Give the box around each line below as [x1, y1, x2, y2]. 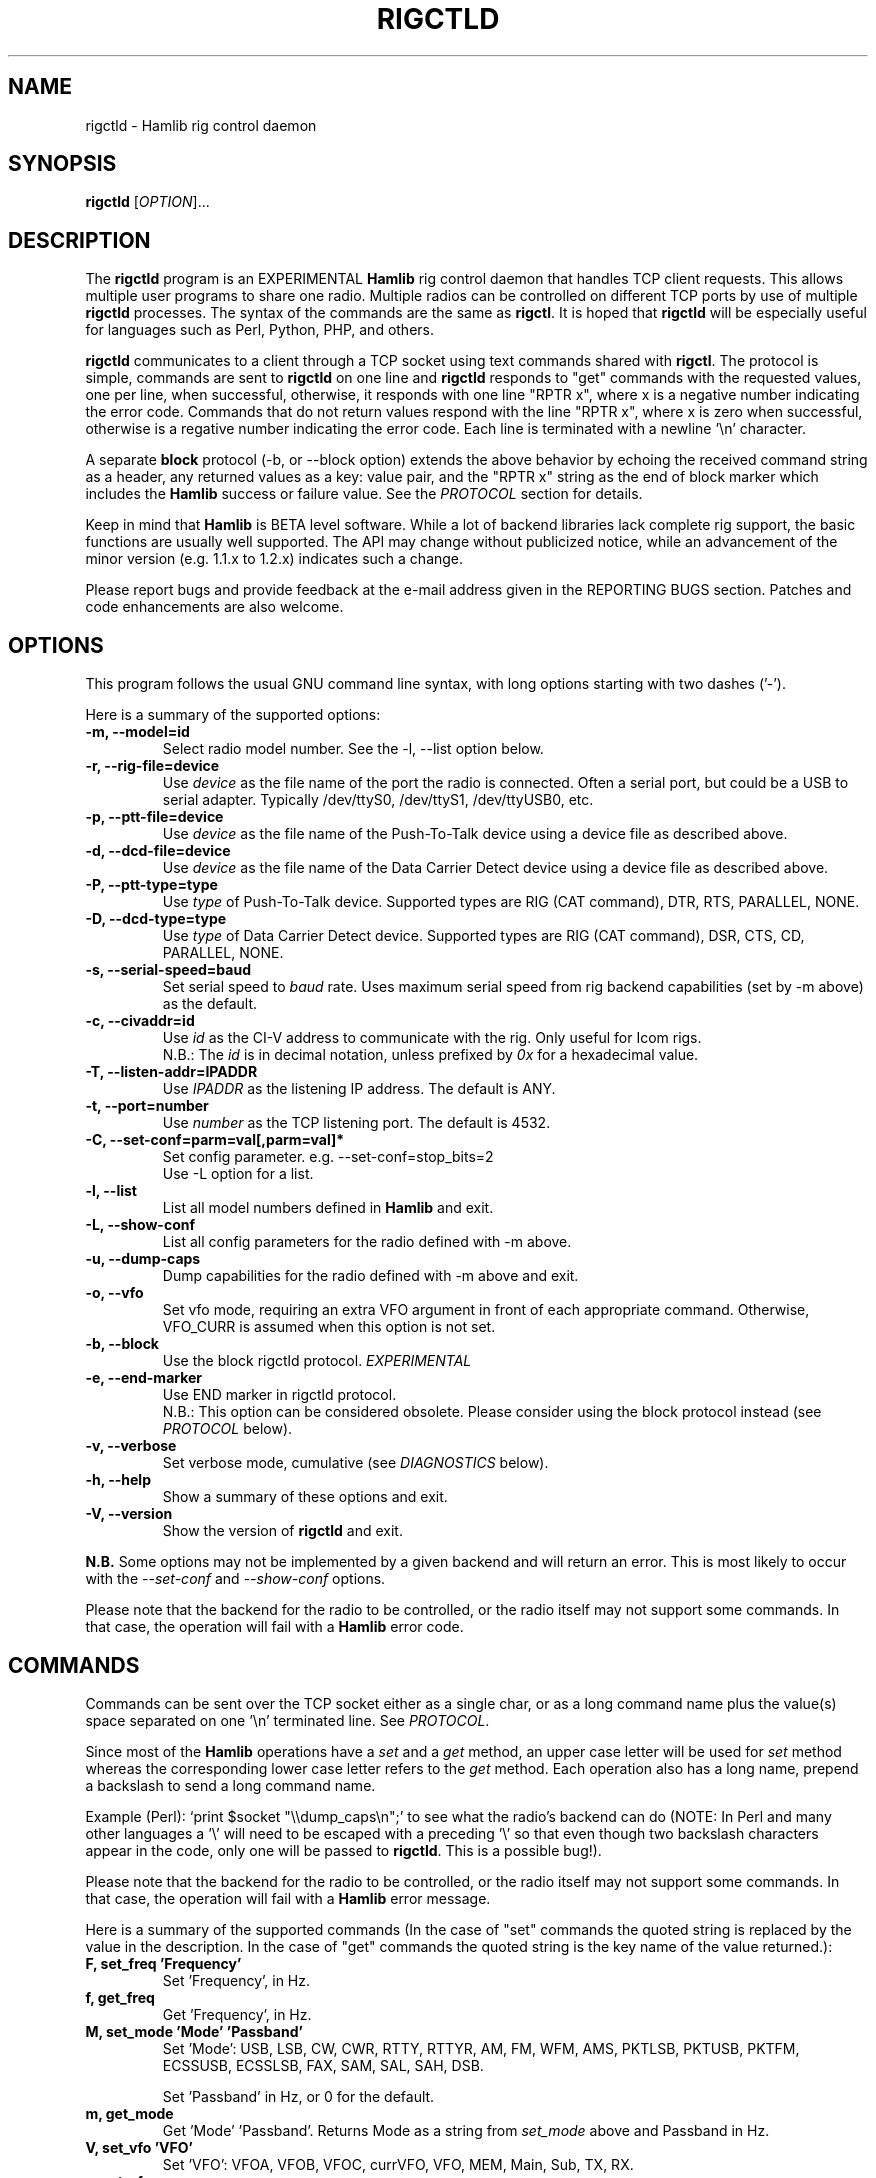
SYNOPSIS [8, 151, 117, 177]
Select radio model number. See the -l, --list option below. [162, 740, 544, 758]
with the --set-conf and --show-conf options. [85, 1570, 386, 1588]
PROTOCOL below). [162, 1420, 293, 1438]
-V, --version [85, 1505, 173, 1523]
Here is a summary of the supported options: [85, 706, 381, 724]
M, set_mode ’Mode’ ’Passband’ [85, 2022, 303, 2040]
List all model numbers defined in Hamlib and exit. [162, 1199, 494, 1217]
